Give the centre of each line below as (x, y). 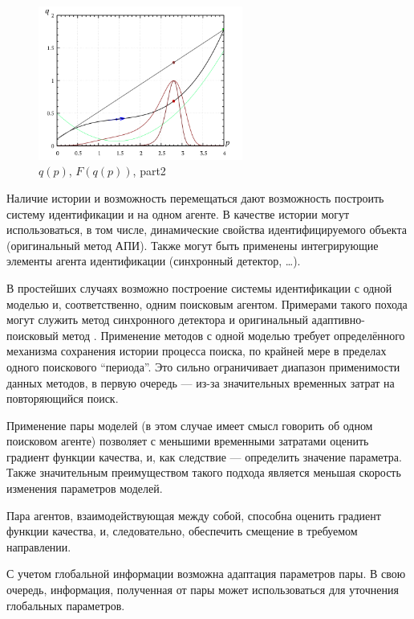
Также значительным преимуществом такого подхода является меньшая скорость (204, 472)
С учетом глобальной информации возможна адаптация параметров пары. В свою (206, 574)
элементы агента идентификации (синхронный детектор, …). (154, 261)
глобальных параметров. (66, 605)
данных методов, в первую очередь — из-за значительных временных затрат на (201, 382)
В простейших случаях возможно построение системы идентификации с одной (199, 287)
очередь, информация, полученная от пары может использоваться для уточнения (203, 590)
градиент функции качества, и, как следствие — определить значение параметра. (204, 456)
